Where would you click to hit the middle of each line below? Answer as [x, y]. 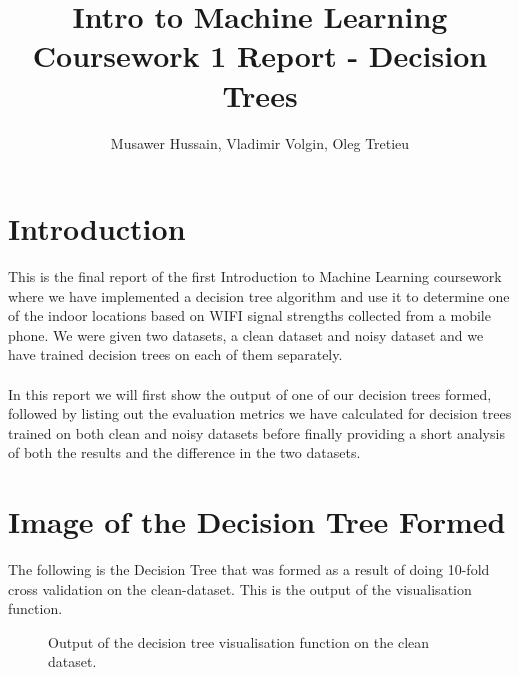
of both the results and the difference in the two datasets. [184, 452]
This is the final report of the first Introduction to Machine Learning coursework [255, 276]
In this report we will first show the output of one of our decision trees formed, [250, 393]
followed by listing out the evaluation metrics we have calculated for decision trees [260, 413]
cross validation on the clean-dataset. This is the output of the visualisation [240, 588]
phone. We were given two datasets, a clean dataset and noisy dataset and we [246, 334]
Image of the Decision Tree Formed [257, 521]
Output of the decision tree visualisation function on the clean [239, 641]
